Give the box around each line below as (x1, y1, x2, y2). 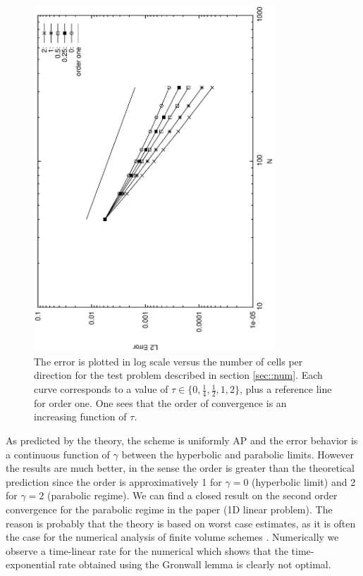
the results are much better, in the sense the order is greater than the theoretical (6, 461, 355, 475)
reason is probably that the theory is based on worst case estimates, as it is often (6, 515, 356, 530)
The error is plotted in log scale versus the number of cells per (34, 353, 303, 368)
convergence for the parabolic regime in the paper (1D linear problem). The (6, 502, 333, 517)
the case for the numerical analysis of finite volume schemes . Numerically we (6, 530, 339, 544)
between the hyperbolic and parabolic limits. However (121, 446, 355, 461)
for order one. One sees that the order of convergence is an (34, 395, 287, 410)
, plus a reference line (240, 382, 332, 396)
